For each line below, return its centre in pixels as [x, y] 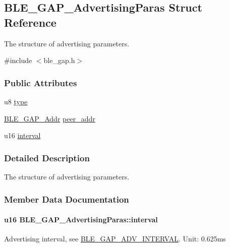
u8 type [16, 101]
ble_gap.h [59, 60]
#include [18, 60]
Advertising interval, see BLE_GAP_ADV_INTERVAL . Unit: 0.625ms [115, 239]
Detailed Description [47, 158]
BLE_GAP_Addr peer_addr [50, 118]
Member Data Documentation [67, 199]
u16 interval [22, 135]
